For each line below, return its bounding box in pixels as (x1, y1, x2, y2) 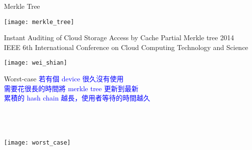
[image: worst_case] (4, 139, 71, 146)
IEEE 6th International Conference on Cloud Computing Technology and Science (4, 42, 249, 52)
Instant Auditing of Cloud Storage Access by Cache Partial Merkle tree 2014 (4, 32, 234, 43)
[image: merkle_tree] (4, 18, 75, 25)
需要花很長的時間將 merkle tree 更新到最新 (4, 83, 139, 93)
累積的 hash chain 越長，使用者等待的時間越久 (4, 93, 151, 103)
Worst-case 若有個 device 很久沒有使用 (4, 74, 124, 84)
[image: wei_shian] (4, 59, 67, 67)
